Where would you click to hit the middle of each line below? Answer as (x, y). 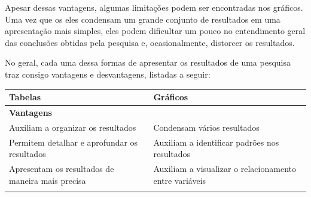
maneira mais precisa (48, 180)
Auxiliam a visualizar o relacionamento (225, 169)
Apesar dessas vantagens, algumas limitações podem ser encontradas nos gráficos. (154, 7)
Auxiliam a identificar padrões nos (216, 142)
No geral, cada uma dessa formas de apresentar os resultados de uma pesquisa (148, 62)
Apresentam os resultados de (62, 169)
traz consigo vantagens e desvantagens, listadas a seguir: (108, 74)
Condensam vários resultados (206, 127)
